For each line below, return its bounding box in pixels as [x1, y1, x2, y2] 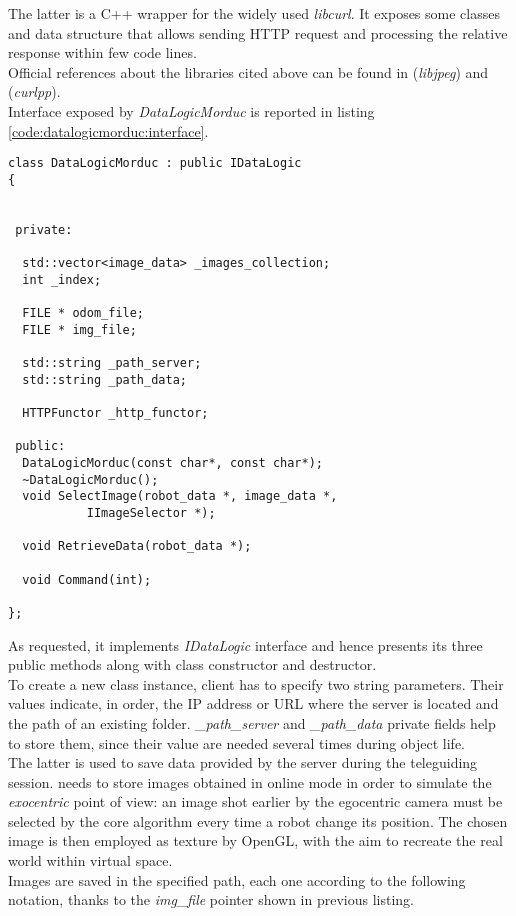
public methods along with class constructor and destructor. [8, 654, 377, 675]
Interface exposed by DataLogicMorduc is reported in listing [8, 100, 375, 121]
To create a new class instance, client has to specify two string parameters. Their [8, 673, 504, 694]
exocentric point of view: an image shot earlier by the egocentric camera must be [8, 791, 503, 812]
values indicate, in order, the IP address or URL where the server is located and [8, 693, 499, 714]
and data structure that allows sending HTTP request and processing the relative [8, 22, 508, 43]
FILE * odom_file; [22, 306, 145, 321]
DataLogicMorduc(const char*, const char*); [22, 455, 323, 470]
